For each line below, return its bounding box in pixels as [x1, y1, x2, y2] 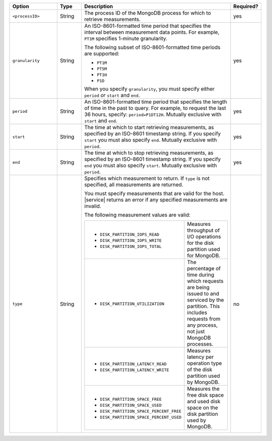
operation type [187, 360, 222, 366]
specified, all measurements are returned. [84, 181, 183, 188]
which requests [187, 278, 224, 284]
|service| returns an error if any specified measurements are [84, 197, 228, 203]
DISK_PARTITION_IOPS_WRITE [100, 237, 162, 243]
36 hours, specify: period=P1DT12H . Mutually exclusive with [84, 111, 222, 118]
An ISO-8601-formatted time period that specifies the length [84, 98, 227, 105]
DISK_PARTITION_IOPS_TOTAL [100, 243, 162, 249]
